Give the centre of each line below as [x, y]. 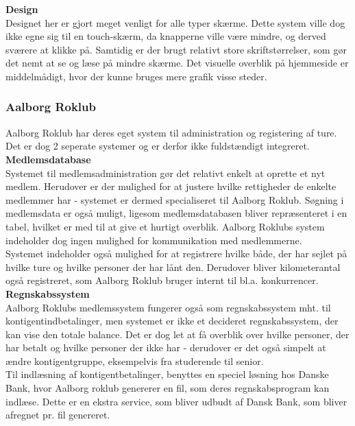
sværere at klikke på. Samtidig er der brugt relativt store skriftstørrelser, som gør [176, 49]
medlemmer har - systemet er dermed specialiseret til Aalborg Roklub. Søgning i [175, 199]
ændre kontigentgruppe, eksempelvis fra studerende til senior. [135, 360]
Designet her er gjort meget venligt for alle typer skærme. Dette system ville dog [175, 22]
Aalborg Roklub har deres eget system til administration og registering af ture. [171, 132]
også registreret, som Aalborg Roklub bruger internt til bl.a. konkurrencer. [162, 280]
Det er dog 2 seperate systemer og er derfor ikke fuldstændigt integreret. [158, 146]
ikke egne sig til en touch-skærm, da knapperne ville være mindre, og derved [166, 36]
